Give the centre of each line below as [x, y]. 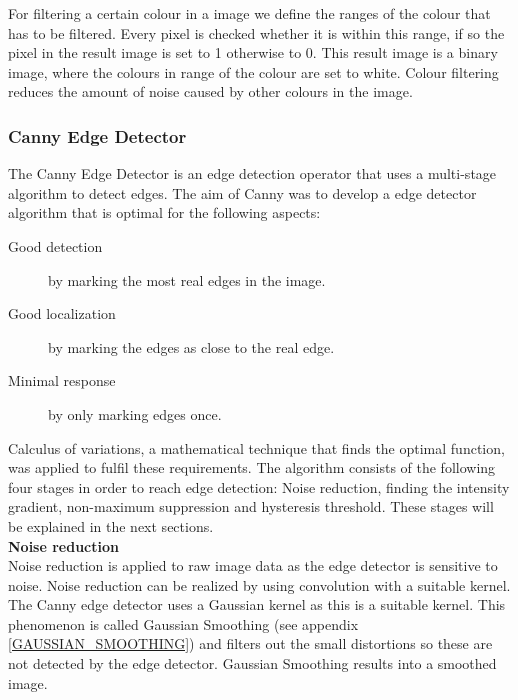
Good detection [55, 245]
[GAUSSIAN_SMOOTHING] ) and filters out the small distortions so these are [250, 643]
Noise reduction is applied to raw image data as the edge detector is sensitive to [253, 565]
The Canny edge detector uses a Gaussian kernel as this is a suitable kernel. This [257, 604]
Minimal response [62, 380]
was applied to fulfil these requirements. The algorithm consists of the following [252, 467]
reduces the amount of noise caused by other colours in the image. [210, 91]
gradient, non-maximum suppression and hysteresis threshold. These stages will [251, 506]
